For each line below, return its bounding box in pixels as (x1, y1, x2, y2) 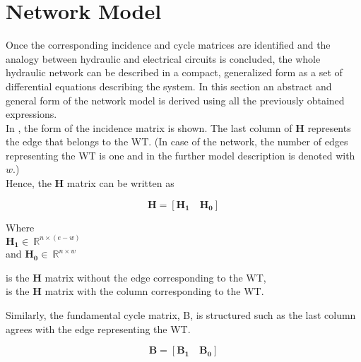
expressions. (6, 107, 57, 121)
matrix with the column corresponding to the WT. (45, 284, 264, 298)
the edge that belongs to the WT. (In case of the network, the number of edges (6, 134, 348, 149)
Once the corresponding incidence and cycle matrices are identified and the (6, 37, 331, 52)
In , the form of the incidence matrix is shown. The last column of (6, 120, 292, 135)
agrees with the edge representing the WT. (6, 321, 191, 336)
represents (307, 120, 351, 135)
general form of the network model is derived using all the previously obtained (6, 92, 345, 107)
